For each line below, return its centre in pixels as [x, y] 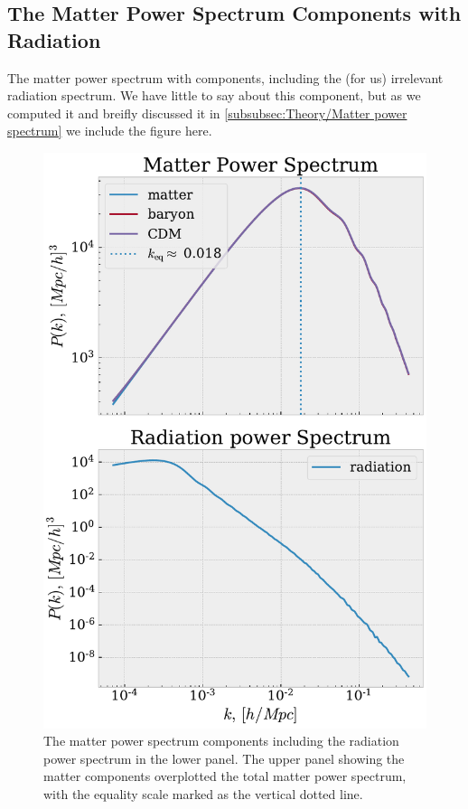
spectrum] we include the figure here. [110, 131]
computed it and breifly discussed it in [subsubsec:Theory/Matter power [207, 113]
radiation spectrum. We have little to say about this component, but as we [214, 95]
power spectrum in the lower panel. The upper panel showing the [224, 758]
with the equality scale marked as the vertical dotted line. [203, 793]
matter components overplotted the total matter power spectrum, [225, 776]
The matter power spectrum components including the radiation [221, 741]
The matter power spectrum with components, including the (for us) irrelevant [225, 77]
